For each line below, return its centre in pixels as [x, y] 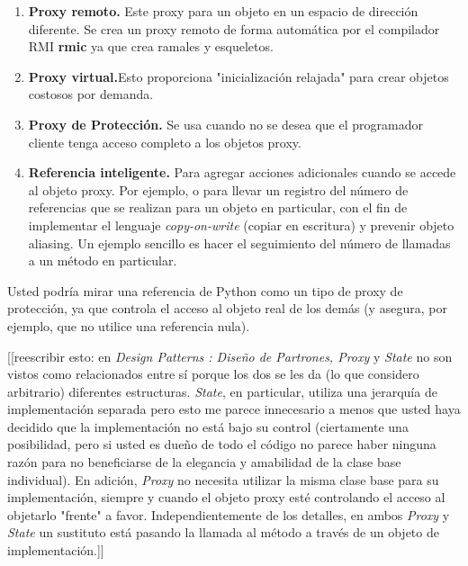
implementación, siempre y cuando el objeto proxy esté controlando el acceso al [226, 497]
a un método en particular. [103, 261]
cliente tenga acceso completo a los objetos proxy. [165, 142]
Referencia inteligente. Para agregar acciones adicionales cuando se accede [242, 172]
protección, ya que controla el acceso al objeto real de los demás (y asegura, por [227, 308]
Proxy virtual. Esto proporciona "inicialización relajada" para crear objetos [238, 76]
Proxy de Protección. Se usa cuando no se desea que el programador [225, 124]
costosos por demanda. [91, 94]
